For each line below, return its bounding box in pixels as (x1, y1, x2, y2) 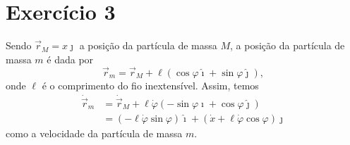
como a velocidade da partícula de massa (6, 125, 183, 140)
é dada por (47, 51, 94, 66)
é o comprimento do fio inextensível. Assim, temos (42, 77, 259, 92)
